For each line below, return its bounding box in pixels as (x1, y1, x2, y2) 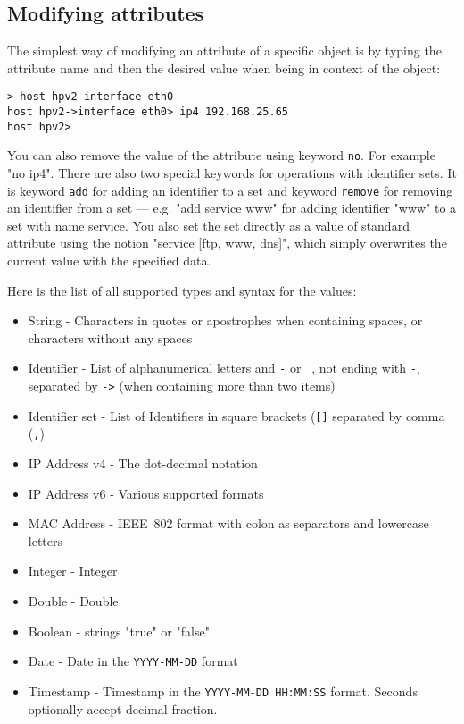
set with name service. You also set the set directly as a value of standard (7, 215, 410, 234)
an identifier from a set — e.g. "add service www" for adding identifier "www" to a (7, 198, 457, 217)
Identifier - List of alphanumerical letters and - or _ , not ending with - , (28, 358, 420, 377)
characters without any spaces (28, 328, 193, 347)
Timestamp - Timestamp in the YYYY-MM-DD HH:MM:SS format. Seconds (28, 681, 418, 700)
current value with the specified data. (7, 251, 211, 270)
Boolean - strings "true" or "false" (28, 621, 210, 640)
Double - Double (28, 592, 119, 610)
